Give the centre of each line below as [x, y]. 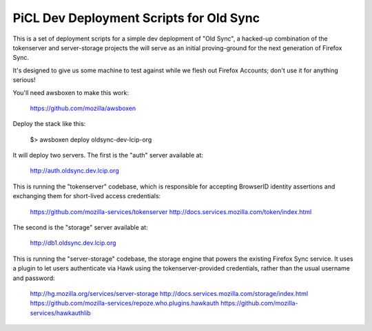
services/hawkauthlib [60, 312]
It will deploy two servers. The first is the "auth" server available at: [108, 156]
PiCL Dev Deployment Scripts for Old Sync [136, 18]
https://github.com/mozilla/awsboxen [83, 108]
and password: [34, 278]
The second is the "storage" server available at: [80, 228]
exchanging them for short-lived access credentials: [87, 196]
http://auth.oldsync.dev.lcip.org [75, 171]
